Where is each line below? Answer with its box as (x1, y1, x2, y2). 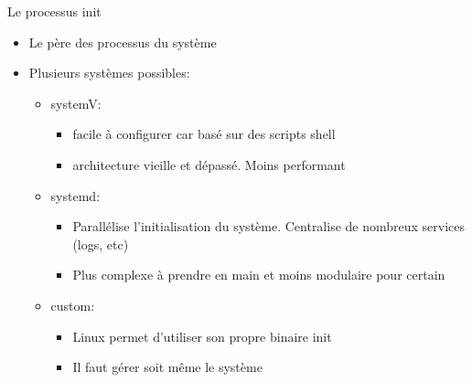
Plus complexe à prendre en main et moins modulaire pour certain (72, 265, 445, 284)
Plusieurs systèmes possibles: (28, 63, 190, 82)
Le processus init (7, 2, 102, 20)
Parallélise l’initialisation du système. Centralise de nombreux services (72, 217, 466, 236)
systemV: (50, 93, 102, 112)
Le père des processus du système (28, 32, 217, 51)
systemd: (50, 186, 101, 205)
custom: (50, 295, 95, 314)
